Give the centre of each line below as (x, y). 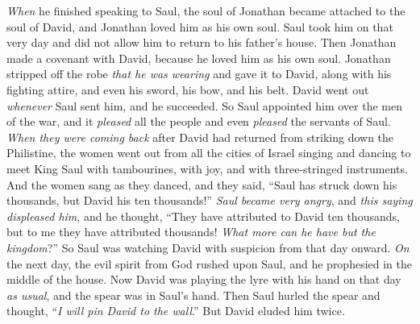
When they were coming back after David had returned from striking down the (200, 137)
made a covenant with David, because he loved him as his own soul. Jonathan (199, 58)
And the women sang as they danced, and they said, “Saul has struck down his (202, 184)
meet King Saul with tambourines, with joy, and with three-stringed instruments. (207, 168)
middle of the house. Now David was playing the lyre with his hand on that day (204, 279)
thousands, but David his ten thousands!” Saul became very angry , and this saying (210, 200)
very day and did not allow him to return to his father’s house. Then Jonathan (202, 42)
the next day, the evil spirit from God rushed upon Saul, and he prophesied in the (210, 263)
